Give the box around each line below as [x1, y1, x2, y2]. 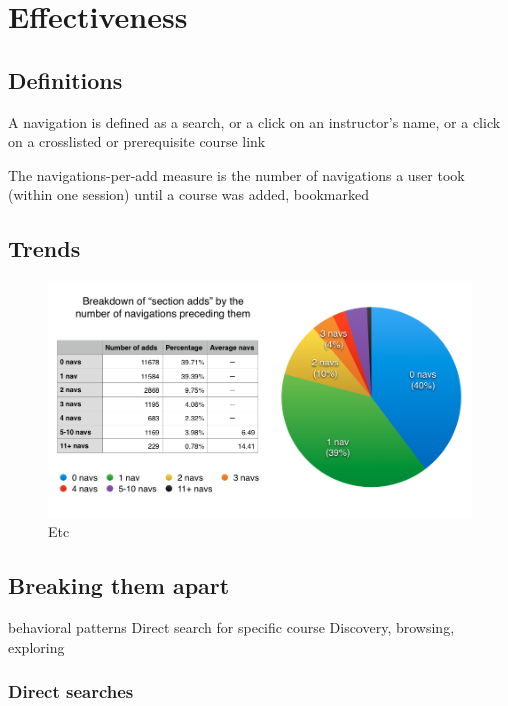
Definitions [8, 64, 123, 95]
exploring [8, 636, 65, 657]
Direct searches [8, 679, 134, 704]
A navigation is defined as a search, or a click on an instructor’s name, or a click [8, 111, 501, 132]
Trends [8, 233, 81, 264]
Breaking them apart [8, 570, 230, 601]
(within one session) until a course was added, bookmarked [8, 184, 369, 205]
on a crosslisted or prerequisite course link [8, 131, 266, 152]
